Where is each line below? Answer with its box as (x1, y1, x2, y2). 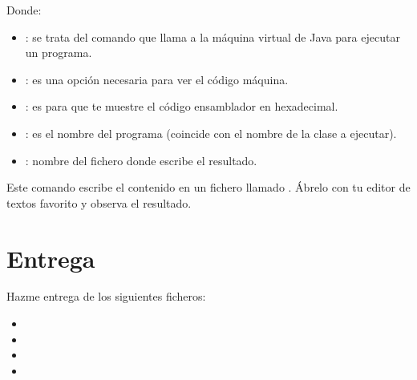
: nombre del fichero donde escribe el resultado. (25, 152, 257, 168)
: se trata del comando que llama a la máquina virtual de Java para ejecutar (25, 28, 400, 45)
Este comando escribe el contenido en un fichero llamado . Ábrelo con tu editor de (6, 179, 411, 196)
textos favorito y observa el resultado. (6, 194, 192, 211)
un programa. (25, 44, 92, 61)
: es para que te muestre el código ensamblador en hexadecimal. (25, 98, 338, 115)
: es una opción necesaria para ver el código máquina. (25, 71, 289, 87)
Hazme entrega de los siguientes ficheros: (6, 288, 206, 305)
